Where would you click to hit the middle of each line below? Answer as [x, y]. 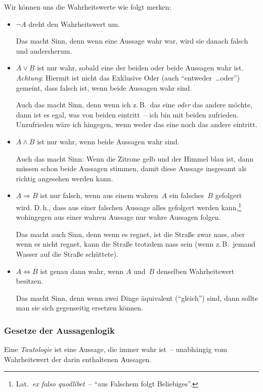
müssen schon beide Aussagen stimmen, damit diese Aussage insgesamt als [131, 168]
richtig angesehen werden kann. [64, 178]
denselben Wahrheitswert [195, 271]
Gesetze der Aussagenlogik [59, 330]
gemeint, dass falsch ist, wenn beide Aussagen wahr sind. [104, 87]
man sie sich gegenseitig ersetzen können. [79, 308]
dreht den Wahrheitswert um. [74, 24]
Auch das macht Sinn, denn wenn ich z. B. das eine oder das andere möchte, [134, 105]
